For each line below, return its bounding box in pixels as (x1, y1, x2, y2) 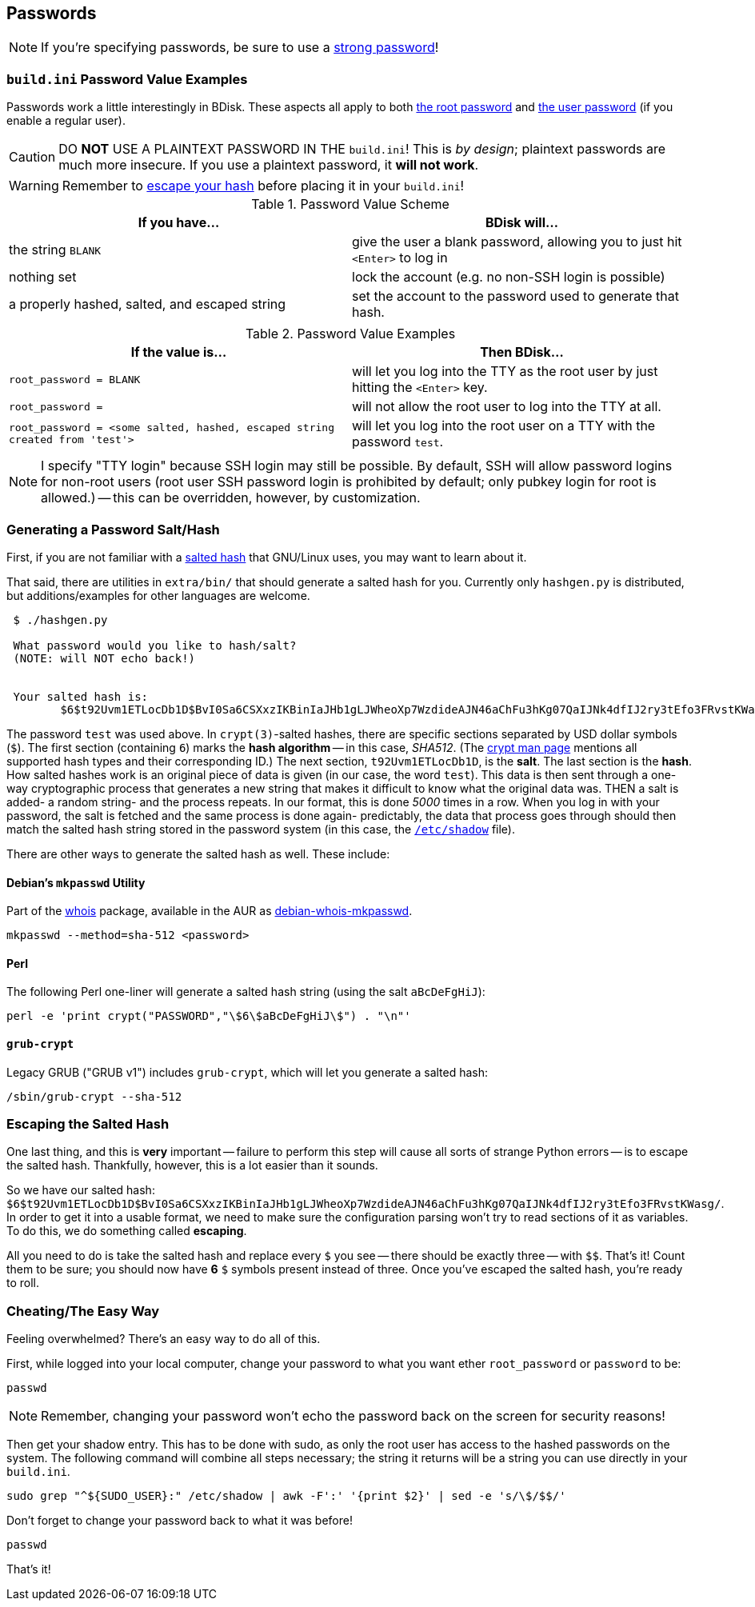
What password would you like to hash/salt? (13, 638, 297, 652)
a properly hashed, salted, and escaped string (9, 296, 286, 313)
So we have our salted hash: (6, 1183, 155, 1197)
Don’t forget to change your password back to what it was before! (6, 1513, 353, 1528)
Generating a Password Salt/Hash (6, 521, 220, 538)
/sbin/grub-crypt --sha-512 (6, 1089, 182, 1103)
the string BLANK (9, 242, 102, 258)
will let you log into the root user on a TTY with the (352, 418, 656, 434)
